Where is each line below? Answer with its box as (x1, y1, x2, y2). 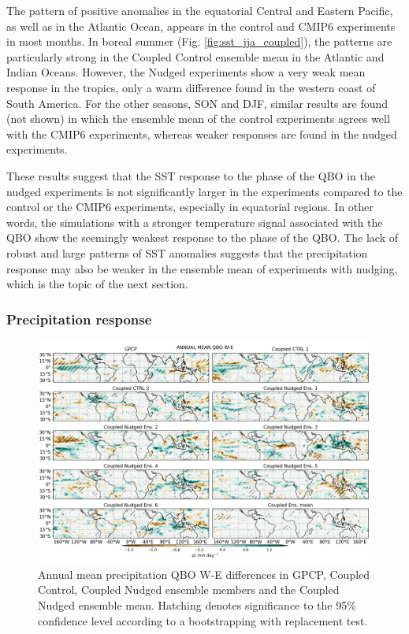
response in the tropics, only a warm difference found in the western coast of (6, 79, 376, 95)
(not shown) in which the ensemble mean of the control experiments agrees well (6, 110, 390, 127)
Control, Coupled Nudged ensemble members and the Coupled (38, 581, 340, 598)
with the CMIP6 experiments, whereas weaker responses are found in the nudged (6, 125, 397, 142)
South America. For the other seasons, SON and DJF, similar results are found (6, 95, 389, 111)
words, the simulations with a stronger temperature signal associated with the (6, 213, 383, 230)
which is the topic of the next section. (6, 276, 188, 292)
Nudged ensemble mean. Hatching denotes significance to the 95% (38, 597, 356, 614)
